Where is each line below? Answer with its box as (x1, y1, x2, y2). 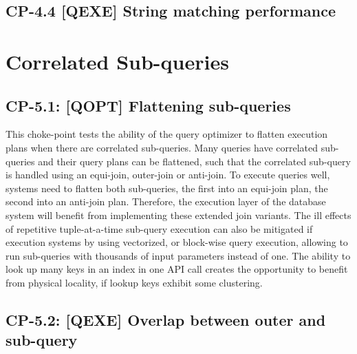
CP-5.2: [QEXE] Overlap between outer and (6, 309, 326, 330)
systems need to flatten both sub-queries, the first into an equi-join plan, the (6, 180, 328, 195)
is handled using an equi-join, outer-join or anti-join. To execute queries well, (6, 167, 330, 182)
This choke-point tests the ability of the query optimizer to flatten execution (6, 127, 328, 141)
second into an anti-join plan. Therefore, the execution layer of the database (6, 194, 326, 209)
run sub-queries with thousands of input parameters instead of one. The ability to (6, 248, 351, 262)
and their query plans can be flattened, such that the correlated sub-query (38, 154, 351, 168)
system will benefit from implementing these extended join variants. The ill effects (6, 207, 351, 222)
